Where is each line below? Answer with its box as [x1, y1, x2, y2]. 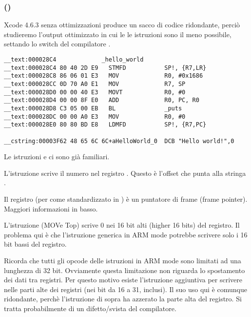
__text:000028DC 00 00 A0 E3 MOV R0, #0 [4, 113, 186, 120]
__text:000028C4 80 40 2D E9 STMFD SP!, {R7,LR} [4, 64, 207, 71]
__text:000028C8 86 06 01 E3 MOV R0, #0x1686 [4, 72, 203, 80]
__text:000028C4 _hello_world [4, 56, 144, 63]
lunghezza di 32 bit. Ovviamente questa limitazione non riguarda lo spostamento [4, 265, 245, 275]
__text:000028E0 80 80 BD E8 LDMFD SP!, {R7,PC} [4, 121, 207, 128]
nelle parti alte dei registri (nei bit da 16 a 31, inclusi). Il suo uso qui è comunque [4, 284, 247, 294]
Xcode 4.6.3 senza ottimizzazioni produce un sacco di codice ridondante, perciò [4, 20, 240, 30]
